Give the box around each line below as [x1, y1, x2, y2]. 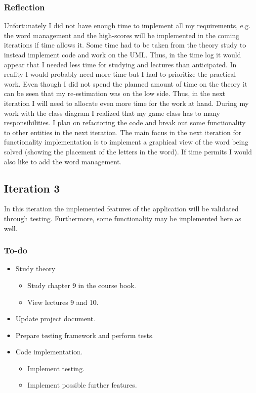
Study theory [15, 263, 55, 274]
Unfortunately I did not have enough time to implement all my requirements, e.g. [4, 20, 251, 31]
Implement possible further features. [27, 380, 137, 390]
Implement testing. [27, 363, 85, 373]
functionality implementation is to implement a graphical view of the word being [4, 137, 249, 147]
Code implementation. [15, 346, 83, 357]
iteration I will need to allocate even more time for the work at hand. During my [4, 98, 249, 108]
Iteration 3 [4, 180, 60, 196]
